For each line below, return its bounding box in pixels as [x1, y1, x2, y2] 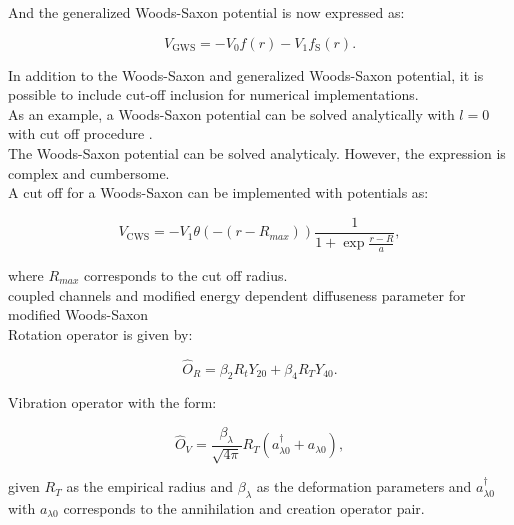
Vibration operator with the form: [8, 392, 217, 413]
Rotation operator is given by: [8, 323, 193, 344]
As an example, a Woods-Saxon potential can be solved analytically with [8, 103, 455, 124]
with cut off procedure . [8, 123, 153, 144]
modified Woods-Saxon [8, 304, 149, 325]
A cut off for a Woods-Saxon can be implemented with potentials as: [8, 182, 429, 203]
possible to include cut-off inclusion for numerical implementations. [8, 84, 419, 105]
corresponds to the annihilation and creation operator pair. [63, 498, 425, 518]
